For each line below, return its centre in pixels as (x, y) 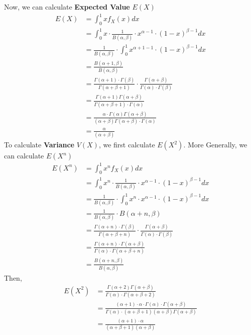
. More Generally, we (215, 145)
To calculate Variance (39, 145)
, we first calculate (127, 145)
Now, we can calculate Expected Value (67, 7)
